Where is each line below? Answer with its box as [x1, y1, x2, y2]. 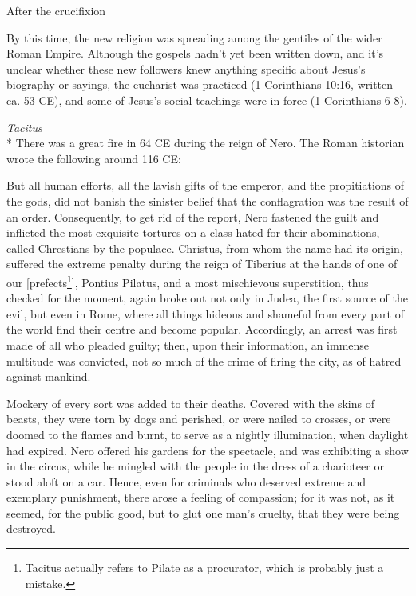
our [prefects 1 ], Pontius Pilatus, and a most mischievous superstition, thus [6, 271, 369, 290]
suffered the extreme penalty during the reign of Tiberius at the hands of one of [6, 255, 398, 272]
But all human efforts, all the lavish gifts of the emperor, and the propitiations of [6, 177, 405, 194]
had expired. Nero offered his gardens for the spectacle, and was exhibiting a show [6, 442, 409, 458]
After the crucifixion [6, 2, 106, 18]
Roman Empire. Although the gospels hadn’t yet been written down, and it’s [6, 45, 384, 62]
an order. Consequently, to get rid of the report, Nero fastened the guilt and [6, 208, 379, 225]
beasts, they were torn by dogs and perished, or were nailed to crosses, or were [6, 410, 391, 427]
